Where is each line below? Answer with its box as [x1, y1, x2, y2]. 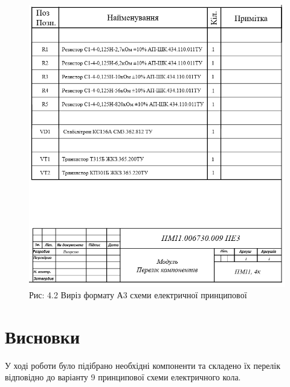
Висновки [5, 324, 80, 348]
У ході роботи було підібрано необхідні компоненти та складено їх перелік [5, 359, 281, 371]
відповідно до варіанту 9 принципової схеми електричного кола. [5, 371, 241, 383]
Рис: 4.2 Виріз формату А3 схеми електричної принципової [29, 289, 247, 301]
